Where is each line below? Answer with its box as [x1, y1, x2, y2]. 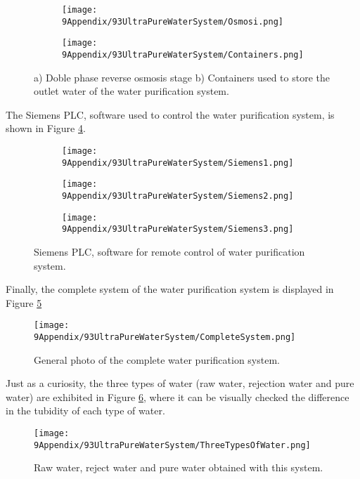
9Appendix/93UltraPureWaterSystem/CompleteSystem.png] [34, 332, 296, 342]
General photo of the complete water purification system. [34, 352, 280, 367]
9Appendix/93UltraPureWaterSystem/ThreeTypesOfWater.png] [34, 440, 311, 450]
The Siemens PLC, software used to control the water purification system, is [6, 107, 335, 122]
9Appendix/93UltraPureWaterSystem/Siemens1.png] [62, 157, 294, 168]
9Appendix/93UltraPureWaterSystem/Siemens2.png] [62, 190, 294, 201]
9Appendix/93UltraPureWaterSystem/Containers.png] [62, 49, 304, 60]
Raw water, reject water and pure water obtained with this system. [34, 460, 323, 475]
